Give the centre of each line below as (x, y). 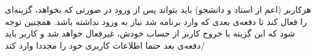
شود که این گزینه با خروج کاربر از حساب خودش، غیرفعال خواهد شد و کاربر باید (150, 33)
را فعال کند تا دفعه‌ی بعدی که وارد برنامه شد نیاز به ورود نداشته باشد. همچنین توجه (156, 21)
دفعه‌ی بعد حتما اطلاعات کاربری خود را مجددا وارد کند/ (105, 45)
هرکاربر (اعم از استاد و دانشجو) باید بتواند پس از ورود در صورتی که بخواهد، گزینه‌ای (158, 9)
